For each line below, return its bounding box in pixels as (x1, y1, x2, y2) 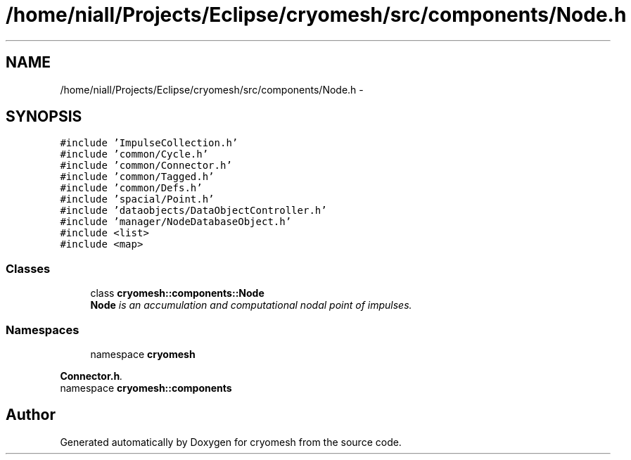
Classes (6, 261, 51, 276)
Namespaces (6, 322, 79, 337)
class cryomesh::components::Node (90, 287, 264, 300)
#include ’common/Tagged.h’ (60, 171, 215, 183)
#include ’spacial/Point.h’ (60, 193, 215, 205)
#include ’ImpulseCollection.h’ (60, 137, 238, 149)
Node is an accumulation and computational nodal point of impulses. (90, 299, 412, 312)
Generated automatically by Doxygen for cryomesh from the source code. (60, 435, 402, 448)
